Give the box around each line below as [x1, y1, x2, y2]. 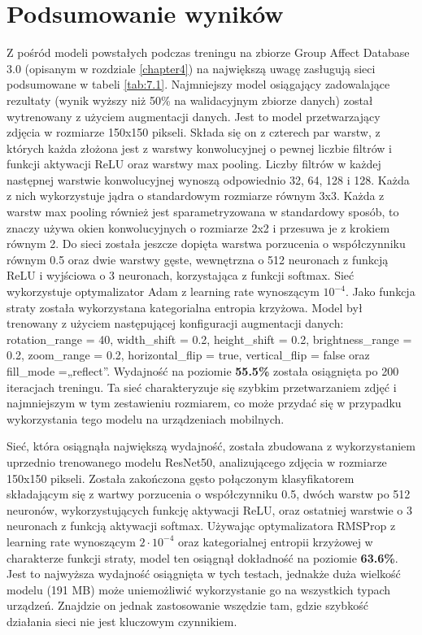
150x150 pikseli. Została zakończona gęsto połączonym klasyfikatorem [7, 469, 355, 486]
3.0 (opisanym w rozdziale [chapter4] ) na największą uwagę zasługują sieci [7, 59, 376, 76]
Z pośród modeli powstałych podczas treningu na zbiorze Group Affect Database [7, 44, 410, 61]
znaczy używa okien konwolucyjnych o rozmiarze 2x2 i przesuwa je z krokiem [7, 219, 390, 236]
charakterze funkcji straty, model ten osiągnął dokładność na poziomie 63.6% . [7, 549, 398, 566]
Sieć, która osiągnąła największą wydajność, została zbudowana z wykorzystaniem [7, 437, 415, 455]
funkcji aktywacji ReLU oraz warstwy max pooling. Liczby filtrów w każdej [7, 155, 381, 172]
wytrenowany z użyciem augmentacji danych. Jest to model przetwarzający [7, 107, 381, 124]
